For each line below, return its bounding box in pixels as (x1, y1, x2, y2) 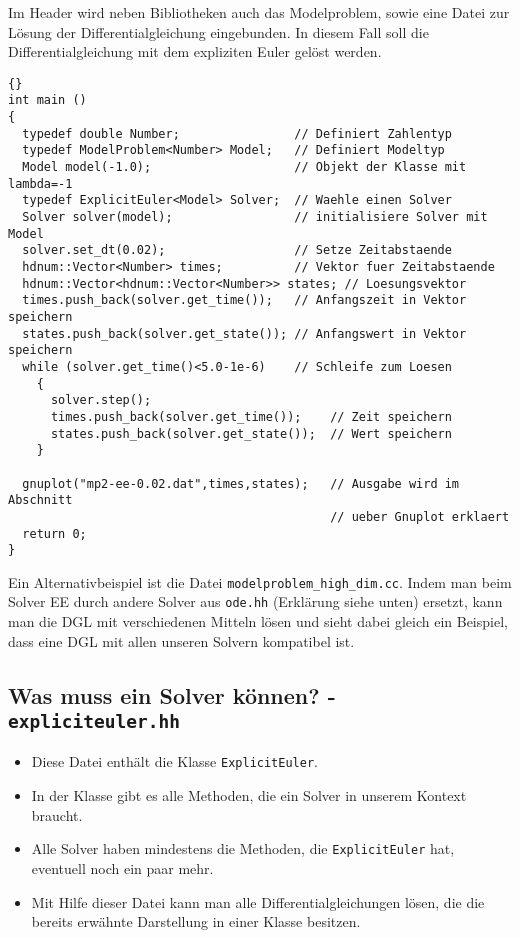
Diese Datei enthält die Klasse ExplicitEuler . (31, 751, 318, 772)
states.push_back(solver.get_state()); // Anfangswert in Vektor (22, 326, 467, 341)
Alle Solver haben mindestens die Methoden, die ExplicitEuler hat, (31, 838, 455, 859)
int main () (8, 93, 87, 108)
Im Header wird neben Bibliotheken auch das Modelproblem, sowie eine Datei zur (8, 2, 510, 22)
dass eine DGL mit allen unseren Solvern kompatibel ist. (8, 630, 355, 651)
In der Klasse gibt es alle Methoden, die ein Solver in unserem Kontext (31, 785, 467, 806)
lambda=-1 (8, 176, 73, 191)
